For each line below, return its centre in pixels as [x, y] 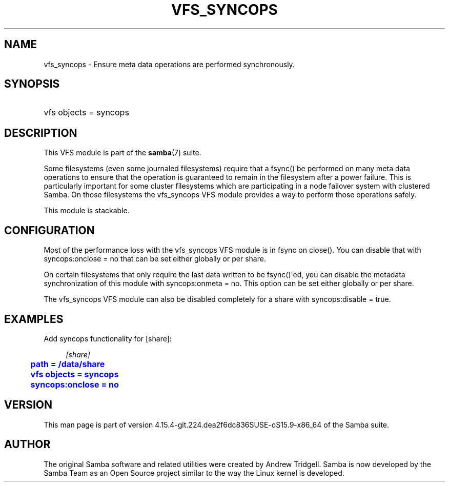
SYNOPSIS [32, 84]
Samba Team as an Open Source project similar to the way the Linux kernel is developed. [194, 473]
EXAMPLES [34, 319]
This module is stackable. [87, 211]
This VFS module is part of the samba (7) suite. [123, 153]
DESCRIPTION [41, 133]
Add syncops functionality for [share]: [108, 338]
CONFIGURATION [49, 230]
